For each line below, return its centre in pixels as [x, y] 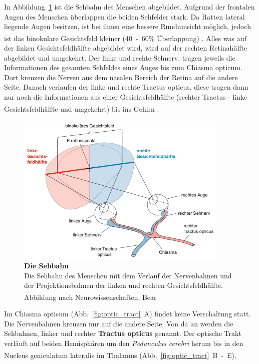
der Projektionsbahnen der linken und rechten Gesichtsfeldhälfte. [124, 285]
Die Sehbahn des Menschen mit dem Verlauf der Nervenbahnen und [128, 275]
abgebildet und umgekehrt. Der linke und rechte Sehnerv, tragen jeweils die [120, 57]
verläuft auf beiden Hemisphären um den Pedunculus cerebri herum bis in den [124, 343]
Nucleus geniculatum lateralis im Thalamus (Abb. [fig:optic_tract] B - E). [120, 355]
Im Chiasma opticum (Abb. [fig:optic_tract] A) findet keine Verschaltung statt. [127, 314]
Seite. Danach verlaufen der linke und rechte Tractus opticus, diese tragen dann [126, 87]
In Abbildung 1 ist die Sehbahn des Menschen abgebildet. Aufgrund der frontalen [129, 7]
